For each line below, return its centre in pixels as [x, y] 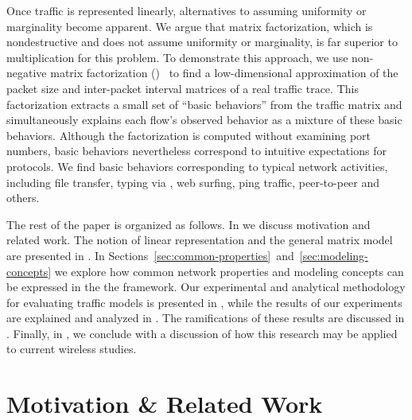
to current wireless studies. [72, 349]
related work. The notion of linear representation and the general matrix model [200, 240]
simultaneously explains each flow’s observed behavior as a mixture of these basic [204, 120]
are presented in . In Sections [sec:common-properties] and [150, 255]
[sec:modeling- [334, 255]
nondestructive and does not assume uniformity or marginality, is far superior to [202, 42]
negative [27, 73]
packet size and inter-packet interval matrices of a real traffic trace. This [183, 88]
